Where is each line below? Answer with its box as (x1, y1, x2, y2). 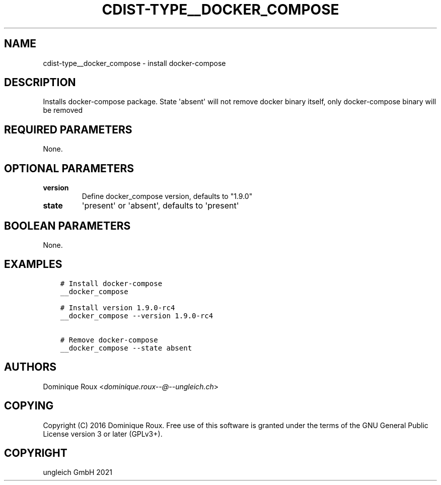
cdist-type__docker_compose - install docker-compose (43, 58, 226, 67)
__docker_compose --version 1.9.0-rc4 (60, 311, 213, 320)
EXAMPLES (4, 258, 62, 271)
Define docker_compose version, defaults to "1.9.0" (82, 192, 253, 201)
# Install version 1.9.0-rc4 (60, 303, 175, 312)
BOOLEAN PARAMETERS (4, 219, 131, 232)
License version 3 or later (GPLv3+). (43, 429, 163, 438)
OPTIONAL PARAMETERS (4, 162, 134, 175)
